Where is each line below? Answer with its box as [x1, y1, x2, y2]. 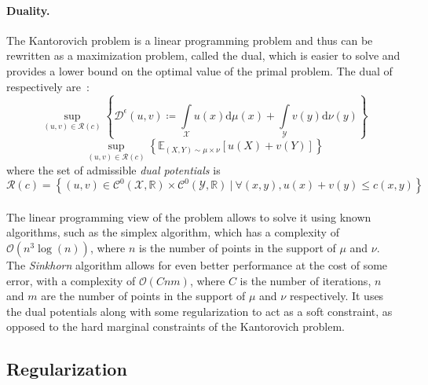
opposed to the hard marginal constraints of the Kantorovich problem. [6, 318, 345, 335]
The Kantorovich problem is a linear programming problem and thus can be [6, 31, 373, 48]
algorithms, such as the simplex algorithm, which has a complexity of [6, 224, 339, 240]
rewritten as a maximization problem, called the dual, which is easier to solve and [6, 47, 401, 64]
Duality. [6, 2, 50, 18]
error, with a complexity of [6, 272, 136, 288]
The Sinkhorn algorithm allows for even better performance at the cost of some [6, 256, 388, 273]
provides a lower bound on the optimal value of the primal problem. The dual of [6, 62, 393, 79]
